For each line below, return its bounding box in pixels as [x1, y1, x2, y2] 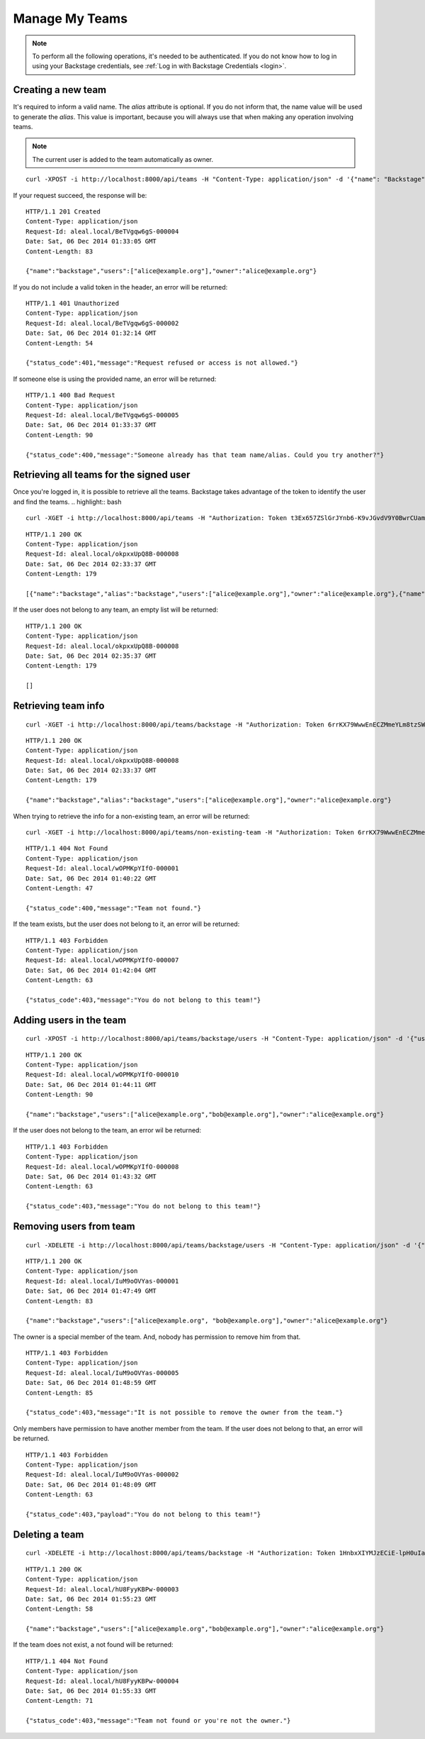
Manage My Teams [13, 11, 127, 26]
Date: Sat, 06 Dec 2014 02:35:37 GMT [25, 651, 157, 660]
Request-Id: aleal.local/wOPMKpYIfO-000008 [25, 1162, 179, 1171]
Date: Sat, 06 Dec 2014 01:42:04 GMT [25, 966, 157, 974]
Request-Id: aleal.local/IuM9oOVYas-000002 [25, 1471, 179, 1479]
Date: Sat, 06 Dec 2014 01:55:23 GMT [25, 1595, 157, 1603]
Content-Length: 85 [25, 1389, 93, 1397]
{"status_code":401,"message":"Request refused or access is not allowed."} [25, 359, 299, 367]
